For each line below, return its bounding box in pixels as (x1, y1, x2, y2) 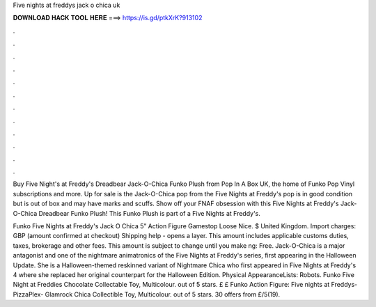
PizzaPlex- (13, 290, 44, 299)
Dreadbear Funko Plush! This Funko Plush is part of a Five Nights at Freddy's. (38, 209, 261, 217)
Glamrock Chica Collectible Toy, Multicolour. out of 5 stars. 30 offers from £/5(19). (45, 290, 281, 299)
